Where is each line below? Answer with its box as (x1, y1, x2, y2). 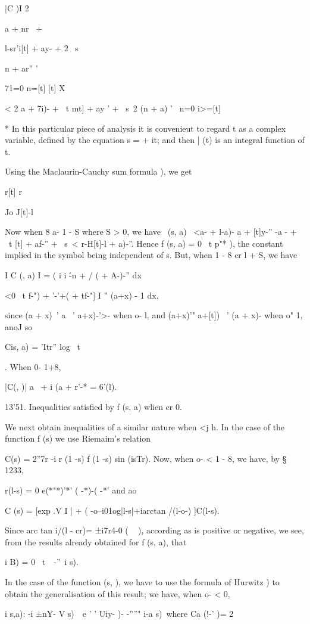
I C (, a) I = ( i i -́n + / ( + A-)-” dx (5, 268, 142, 281)
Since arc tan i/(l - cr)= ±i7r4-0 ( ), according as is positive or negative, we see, (5, 524, 304, 536)
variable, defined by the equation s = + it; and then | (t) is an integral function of (5, 134, 305, 146)
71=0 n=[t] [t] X (5, 82, 65, 94)
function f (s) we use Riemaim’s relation (5, 432, 151, 445)
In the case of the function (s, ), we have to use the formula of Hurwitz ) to (5, 576, 280, 588)
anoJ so (5, 320, 33, 333)
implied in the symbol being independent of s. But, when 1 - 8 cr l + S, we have (5, 249, 298, 261)
